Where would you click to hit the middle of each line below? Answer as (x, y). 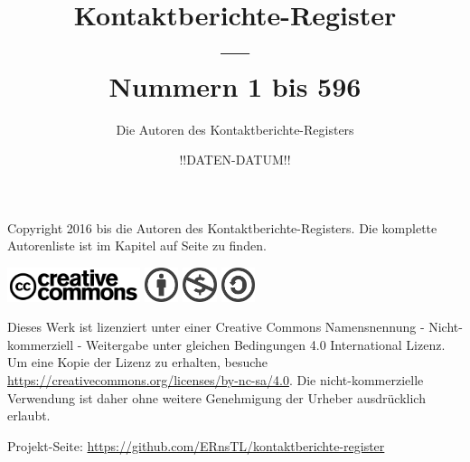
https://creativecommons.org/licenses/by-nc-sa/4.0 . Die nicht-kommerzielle (216, 380)
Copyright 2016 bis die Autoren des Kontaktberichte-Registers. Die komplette (222, 227)
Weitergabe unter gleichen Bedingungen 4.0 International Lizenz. (266, 344)
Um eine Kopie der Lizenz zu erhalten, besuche (138, 362)
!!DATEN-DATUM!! (235, 160)
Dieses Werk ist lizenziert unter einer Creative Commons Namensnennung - (216, 327)
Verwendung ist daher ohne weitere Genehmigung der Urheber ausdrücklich (216, 397)
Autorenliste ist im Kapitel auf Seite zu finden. (137, 245)
